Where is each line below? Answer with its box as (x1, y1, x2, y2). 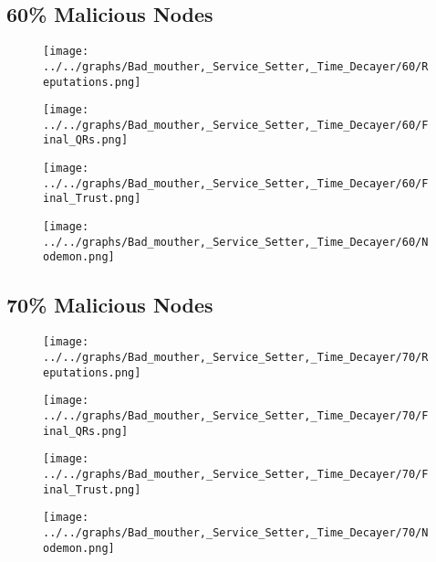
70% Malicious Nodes (6, 291, 213, 319)
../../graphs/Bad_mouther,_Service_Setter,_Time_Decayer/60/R (43, 59, 429, 73)
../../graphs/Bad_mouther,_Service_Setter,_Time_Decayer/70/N (43, 525, 429, 539)
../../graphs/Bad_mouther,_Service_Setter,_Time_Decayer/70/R (43, 350, 429, 364)
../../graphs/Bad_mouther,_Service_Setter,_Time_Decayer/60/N (43, 235, 429, 249)
